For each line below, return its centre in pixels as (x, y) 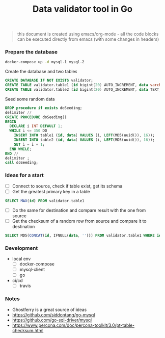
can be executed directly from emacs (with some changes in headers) (88, 39)
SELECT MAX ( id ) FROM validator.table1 (45, 201)
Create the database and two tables (41, 72)
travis (25, 286)
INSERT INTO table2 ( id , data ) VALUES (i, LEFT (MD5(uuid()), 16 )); (84, 140)
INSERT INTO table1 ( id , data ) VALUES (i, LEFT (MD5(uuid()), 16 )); (84, 135)
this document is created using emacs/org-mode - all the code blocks (88, 34)
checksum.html (28, 330)
